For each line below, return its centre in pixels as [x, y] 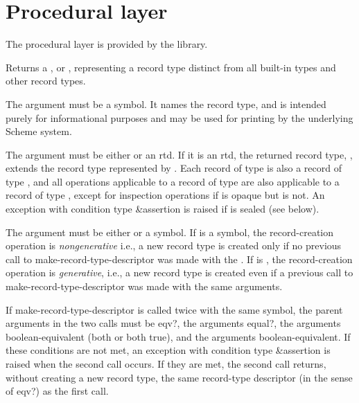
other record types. [46, 81]
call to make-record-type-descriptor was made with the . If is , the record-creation [179, 259]
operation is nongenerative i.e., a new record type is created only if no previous [174, 245]
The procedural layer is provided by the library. [107, 44]
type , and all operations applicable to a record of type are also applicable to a [173, 181]
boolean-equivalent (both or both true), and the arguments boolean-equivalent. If [178, 336]
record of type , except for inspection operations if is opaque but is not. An [165, 195]
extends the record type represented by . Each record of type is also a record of [174, 168]
